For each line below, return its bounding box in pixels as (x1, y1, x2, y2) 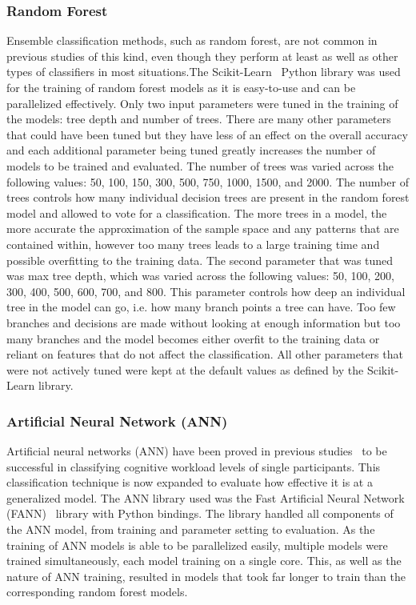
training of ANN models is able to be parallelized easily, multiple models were (6, 536, 388, 553)
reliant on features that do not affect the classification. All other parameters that (6, 346, 403, 363)
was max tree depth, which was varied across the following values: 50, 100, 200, (6, 267, 394, 284)
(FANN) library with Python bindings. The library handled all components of (6, 505, 394, 522)
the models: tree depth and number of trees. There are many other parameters (6, 110, 391, 127)
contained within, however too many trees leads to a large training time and (6, 235, 380, 252)
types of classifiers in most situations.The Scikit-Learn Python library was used (6, 63, 401, 80)
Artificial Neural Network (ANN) (6, 411, 228, 431)
